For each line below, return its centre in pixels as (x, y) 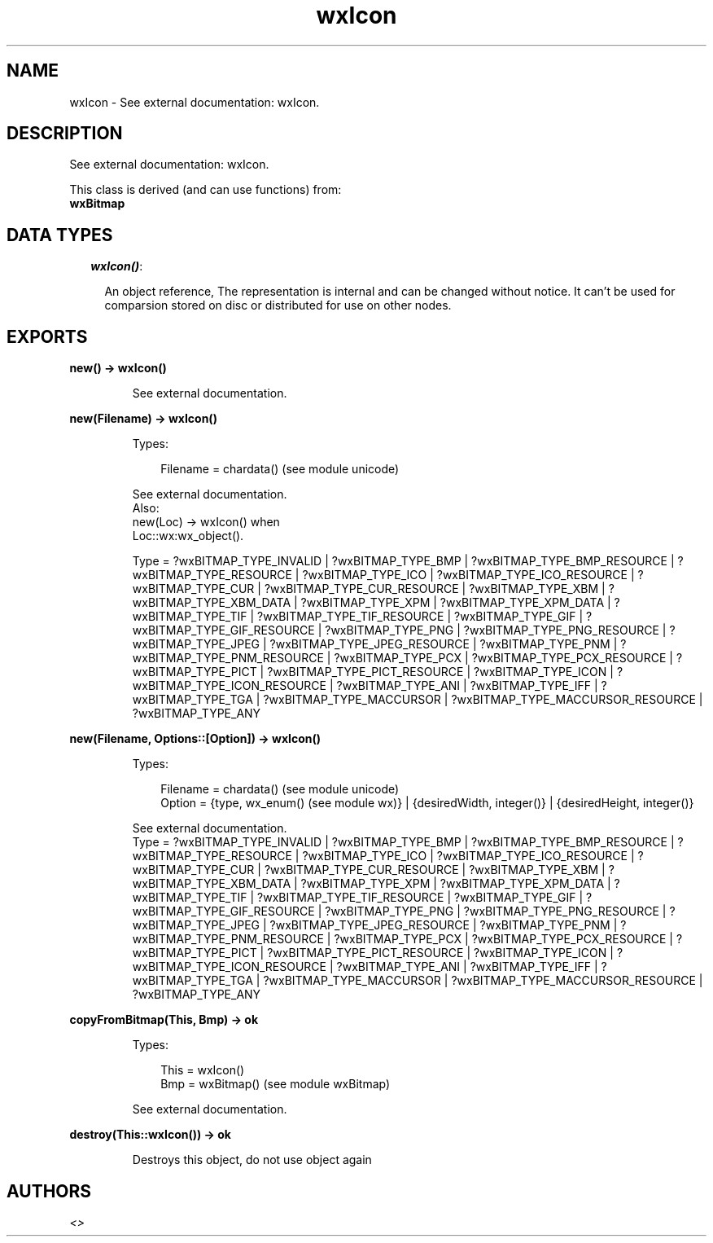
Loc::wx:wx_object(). (188, 536)
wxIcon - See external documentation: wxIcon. (195, 102)
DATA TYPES (60, 235)
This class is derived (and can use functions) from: (206, 190)
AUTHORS (49, 1191)
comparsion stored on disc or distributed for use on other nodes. (278, 305)
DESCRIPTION (65, 134)
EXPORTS (47, 336)
